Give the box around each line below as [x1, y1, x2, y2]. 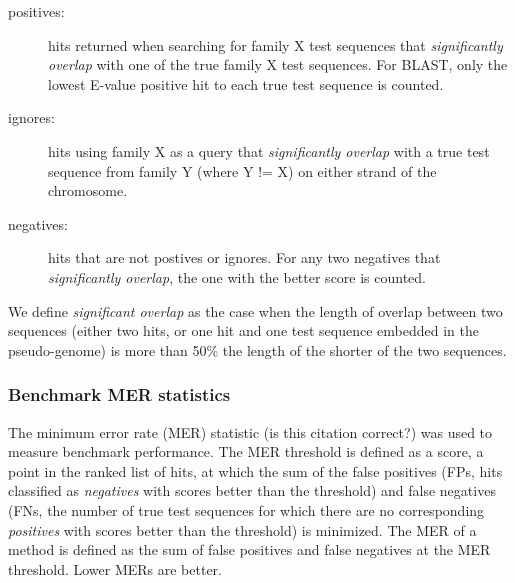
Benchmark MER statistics [8, 382, 231, 407]
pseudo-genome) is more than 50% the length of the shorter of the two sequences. [8, 339, 507, 360]
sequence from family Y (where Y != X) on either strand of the [48, 160, 437, 181]
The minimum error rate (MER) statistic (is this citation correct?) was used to [8, 421, 493, 442]
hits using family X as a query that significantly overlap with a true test [48, 140, 490, 161]
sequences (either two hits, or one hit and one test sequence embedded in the [8, 320, 479, 341]
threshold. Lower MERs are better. [8, 558, 223, 579]
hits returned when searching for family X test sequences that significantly [48, 34, 503, 55]
